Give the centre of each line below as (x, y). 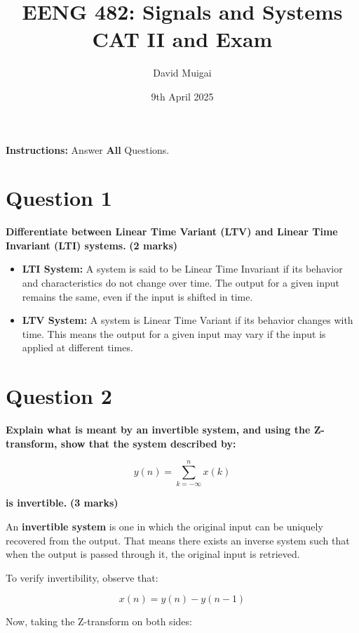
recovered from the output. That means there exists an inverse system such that (178, 540)
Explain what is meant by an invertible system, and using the (158, 430)
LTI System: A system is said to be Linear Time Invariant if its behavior (182, 269)
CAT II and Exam (182, 39)
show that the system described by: (148, 443)
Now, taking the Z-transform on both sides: (99, 621)
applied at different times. (77, 347)
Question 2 (59, 396)
